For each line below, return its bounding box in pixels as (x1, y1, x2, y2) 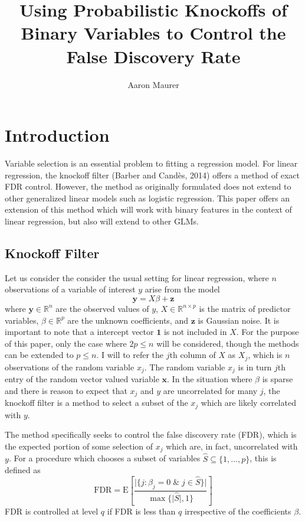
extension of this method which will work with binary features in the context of (5, 203, 292, 216)
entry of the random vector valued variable (5, 373, 159, 385)
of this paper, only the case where (5, 337, 127, 349)
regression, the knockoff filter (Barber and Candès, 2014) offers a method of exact (5, 168, 300, 181)
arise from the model (145, 283, 220, 295)
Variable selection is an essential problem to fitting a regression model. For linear (5, 157, 298, 170)
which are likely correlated (201, 396, 296, 409)
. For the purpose (236, 325, 299, 338)
